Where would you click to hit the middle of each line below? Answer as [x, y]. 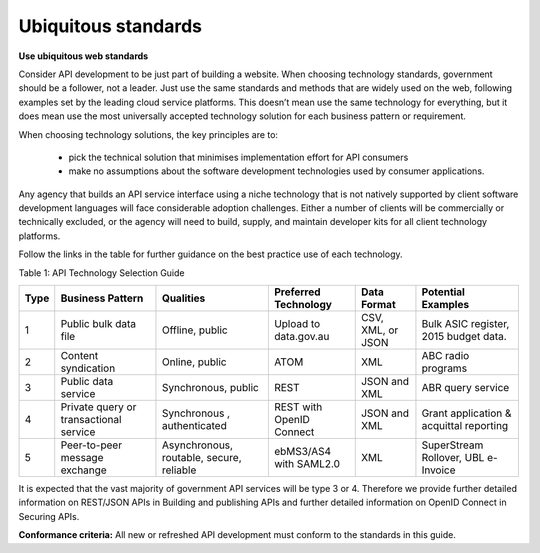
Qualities [183, 298]
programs [444, 368]
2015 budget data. [464, 337]
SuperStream [452, 445]
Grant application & [466, 413]
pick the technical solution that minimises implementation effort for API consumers [238, 157]
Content [79, 356]
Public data [87, 382]
